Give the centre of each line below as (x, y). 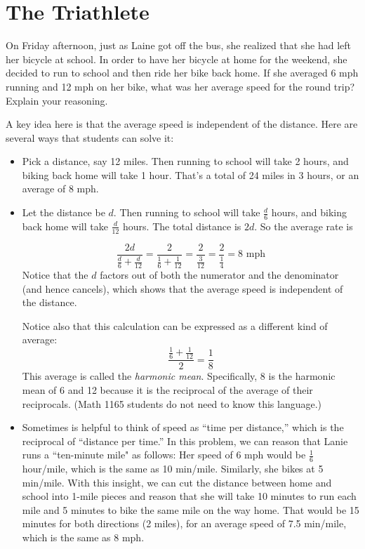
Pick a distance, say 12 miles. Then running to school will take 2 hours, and (185, 161)
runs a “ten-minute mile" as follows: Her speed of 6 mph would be (164, 455)
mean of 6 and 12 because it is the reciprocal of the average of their (167, 389)
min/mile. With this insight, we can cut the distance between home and (177, 482)
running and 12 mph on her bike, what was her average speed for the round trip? (180, 86)
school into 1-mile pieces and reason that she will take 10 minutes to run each (189, 496)
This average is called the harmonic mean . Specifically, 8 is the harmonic (179, 376)
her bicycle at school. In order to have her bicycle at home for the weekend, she (177, 59)
